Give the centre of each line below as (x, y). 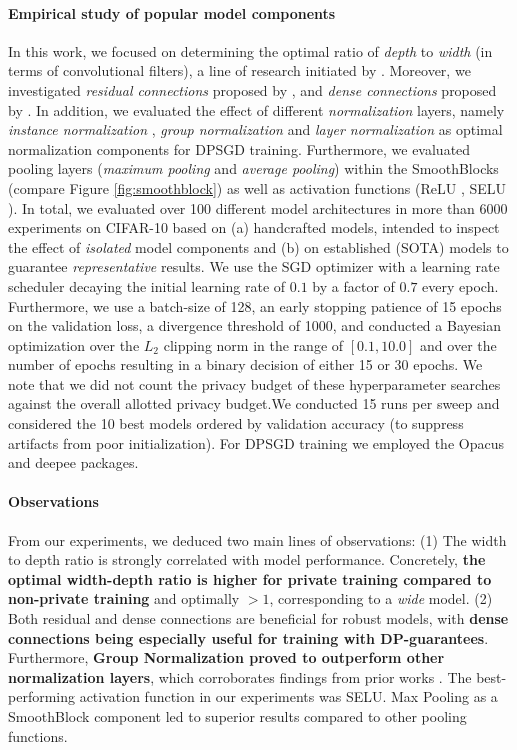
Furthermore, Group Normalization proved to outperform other (226, 657)
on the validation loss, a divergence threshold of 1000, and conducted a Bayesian (254, 325)
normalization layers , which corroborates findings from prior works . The (240, 676)
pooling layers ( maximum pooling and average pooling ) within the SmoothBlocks (253, 168)
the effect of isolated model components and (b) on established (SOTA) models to (258, 246)
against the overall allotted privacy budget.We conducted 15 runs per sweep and (254, 403)
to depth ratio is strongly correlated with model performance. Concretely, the (247, 559)
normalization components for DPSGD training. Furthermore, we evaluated (239, 148)
